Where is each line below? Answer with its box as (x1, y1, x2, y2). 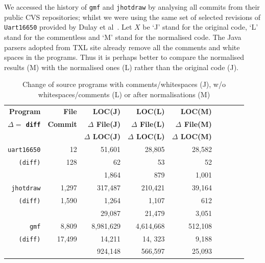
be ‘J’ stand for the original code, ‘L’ (142, 21, 258, 32)
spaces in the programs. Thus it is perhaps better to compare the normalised (4, 52, 245, 62)
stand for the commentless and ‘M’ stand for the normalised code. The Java (4, 31, 242, 42)
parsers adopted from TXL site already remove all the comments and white (4, 41, 240, 52)
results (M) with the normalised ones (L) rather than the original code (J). (4, 61, 239, 72)
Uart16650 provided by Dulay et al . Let (4, 21, 132, 32)
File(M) (184, 118, 212, 129)
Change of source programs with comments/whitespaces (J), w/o (22, 79, 226, 90)
